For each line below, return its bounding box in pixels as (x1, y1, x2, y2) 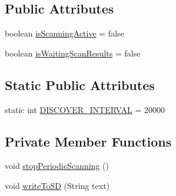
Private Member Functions (5, 132, 172, 150)
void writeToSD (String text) (5, 179, 110, 191)
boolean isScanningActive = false (5, 27, 124, 39)
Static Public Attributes (5, 75, 155, 94)
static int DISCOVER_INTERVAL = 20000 (5, 103, 165, 115)
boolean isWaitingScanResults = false (5, 46, 141, 59)
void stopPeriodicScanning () (5, 160, 109, 172)
